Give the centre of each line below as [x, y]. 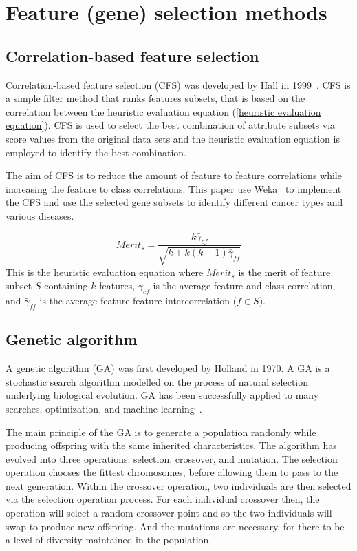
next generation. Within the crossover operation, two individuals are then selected [178, 485]
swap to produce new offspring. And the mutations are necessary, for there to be [175, 526]
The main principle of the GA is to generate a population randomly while [161, 432]
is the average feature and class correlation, [244, 285]
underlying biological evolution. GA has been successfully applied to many [162, 395]
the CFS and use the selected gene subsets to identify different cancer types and [174, 202]
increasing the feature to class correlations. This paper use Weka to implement [174, 188]
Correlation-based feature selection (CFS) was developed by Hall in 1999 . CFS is [178, 84]
